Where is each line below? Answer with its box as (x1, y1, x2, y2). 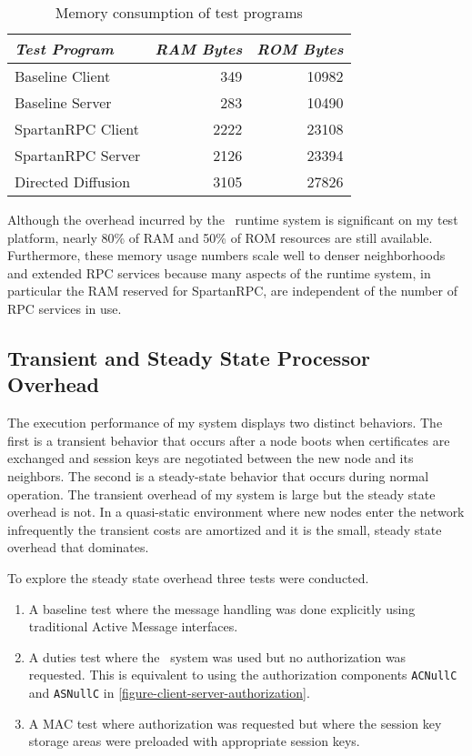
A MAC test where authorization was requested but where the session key (28, 713, 442, 732)
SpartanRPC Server (15, 145, 141, 166)
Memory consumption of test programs (55, 2, 303, 23)
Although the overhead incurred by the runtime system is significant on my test (7, 210, 458, 228)
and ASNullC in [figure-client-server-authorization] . (28, 682, 310, 701)
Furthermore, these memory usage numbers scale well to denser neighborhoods (7, 246, 446, 265)
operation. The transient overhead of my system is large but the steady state (7, 484, 436, 503)
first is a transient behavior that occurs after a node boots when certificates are (7, 430, 450, 449)
